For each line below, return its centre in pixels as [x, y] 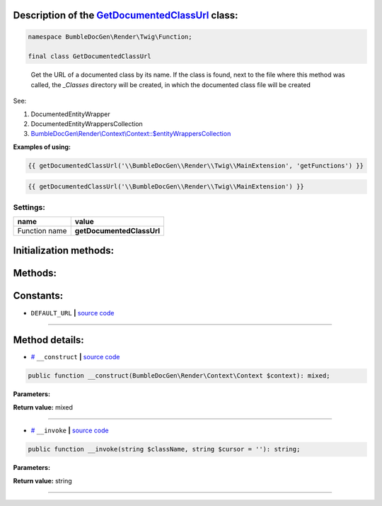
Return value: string [42, 480]
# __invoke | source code [70, 431]
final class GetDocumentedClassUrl [89, 56]
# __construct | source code [75, 357]
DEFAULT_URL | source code [73, 313]
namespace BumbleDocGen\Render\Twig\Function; [110, 36]
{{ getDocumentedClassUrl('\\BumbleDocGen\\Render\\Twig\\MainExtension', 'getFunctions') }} [196, 165]
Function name [42, 231]
